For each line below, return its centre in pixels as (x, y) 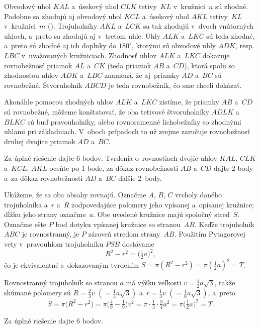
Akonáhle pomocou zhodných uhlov (59, 102)
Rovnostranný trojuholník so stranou (61, 283)
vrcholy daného (199, 195)
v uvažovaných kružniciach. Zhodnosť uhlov (89, 55)
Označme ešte (25, 224)
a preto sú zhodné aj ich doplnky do (60, 45)
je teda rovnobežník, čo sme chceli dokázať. (175, 85)
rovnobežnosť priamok (38, 65)
